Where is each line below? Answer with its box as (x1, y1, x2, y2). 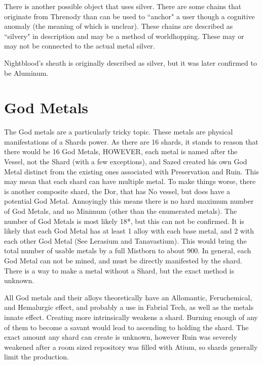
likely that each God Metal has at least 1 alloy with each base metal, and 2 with (4, 225, 254, 236)
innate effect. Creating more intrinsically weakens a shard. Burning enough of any (4, 311, 258, 322)
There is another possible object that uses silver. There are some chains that (4, 1, 242, 11)
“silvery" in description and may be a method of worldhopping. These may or (4, 30, 244, 41)
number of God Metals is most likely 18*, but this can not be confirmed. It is (4, 215, 244, 226)
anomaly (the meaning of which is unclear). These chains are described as (4, 21, 233, 31)
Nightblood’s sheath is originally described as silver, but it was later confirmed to (4, 57, 257, 68)
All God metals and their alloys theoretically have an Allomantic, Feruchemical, (4, 292, 252, 302)
